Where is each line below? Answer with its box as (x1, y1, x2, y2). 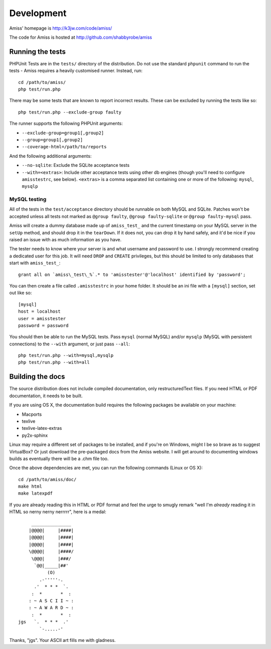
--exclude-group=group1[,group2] (22, 130, 104, 136)
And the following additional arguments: (9, 153, 92, 159)
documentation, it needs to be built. (9, 393, 83, 399)
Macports (22, 411, 42, 417)
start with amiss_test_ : (9, 260, 61, 266)
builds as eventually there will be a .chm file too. (9, 455, 109, 461)
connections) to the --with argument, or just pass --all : (9, 341, 130, 347)
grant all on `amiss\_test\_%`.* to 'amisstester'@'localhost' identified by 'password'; (18, 271, 246, 277)
